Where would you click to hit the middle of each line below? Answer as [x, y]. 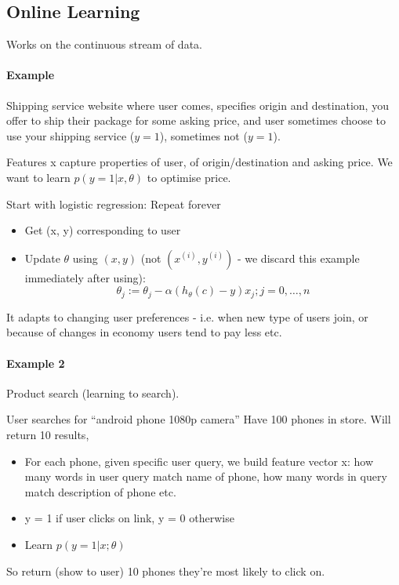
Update [42, 258]
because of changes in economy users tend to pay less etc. [144, 332]
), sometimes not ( [203, 135]
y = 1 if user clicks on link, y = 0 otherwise [129, 518]
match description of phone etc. [100, 491]
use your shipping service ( [71, 135]
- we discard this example [298, 258]
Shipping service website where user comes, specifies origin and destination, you [198, 105]
